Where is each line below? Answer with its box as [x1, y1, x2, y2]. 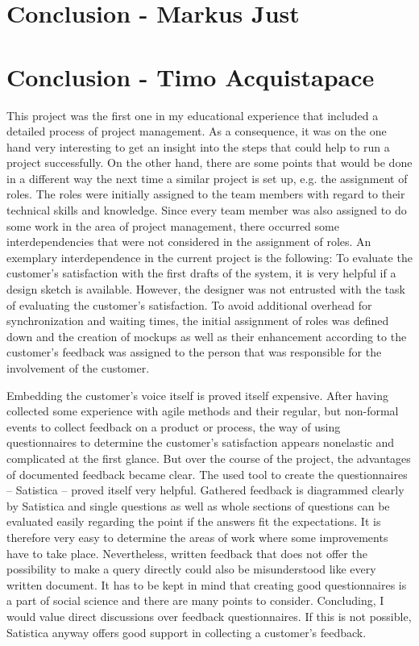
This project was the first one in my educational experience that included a [6, 106, 379, 123]
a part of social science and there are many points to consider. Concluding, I [6, 592, 384, 609]
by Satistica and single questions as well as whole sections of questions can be [6, 497, 390, 514]
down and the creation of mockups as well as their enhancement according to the [6, 327, 407, 344]
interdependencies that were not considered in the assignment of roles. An [6, 233, 371, 250]
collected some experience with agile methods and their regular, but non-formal [6, 402, 399, 419]
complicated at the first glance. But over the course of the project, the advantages [6, 449, 411, 466]
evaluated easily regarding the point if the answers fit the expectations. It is [6, 513, 381, 530]
